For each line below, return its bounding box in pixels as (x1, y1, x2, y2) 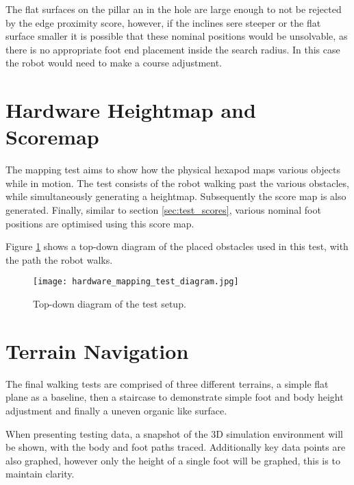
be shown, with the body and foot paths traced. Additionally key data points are (5, 440, 346, 454)
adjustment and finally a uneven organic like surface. (5, 403, 227, 417)
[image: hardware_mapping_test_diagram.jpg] (33, 277, 239, 287)
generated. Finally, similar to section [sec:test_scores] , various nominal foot (5, 203, 321, 217)
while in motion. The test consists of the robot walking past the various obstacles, (5, 175, 349, 190)
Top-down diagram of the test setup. (33, 297, 186, 311)
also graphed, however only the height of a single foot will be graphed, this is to (5, 453, 340, 467)
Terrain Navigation (5, 336, 189, 364)
